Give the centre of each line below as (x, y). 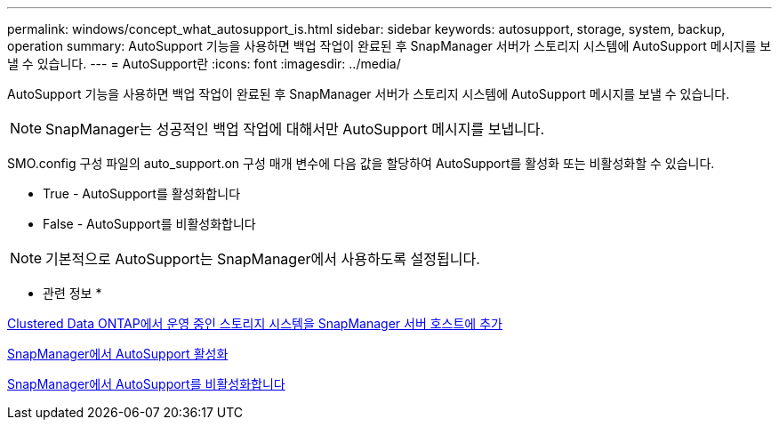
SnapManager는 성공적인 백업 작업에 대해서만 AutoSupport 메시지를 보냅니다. (295, 129)
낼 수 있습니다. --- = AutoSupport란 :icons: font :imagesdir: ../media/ (204, 64)
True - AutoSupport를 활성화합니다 (142, 193)
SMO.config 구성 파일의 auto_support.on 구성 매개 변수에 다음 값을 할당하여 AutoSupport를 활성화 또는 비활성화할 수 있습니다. (361, 163)
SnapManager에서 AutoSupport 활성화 (118, 354)
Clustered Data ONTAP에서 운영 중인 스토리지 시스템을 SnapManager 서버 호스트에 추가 (255, 323)
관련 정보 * (72, 293)
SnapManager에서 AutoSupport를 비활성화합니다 (146, 384)
